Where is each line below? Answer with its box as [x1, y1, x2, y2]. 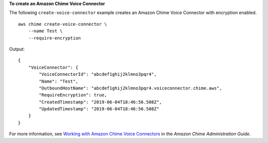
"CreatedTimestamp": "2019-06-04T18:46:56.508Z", [39, 99, 162, 105]
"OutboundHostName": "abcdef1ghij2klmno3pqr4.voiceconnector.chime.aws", [39, 85, 222, 91]
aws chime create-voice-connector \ [18, 21, 107, 27]
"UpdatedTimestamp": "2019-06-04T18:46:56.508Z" [39, 106, 160, 112]
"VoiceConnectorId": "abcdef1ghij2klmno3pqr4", [39, 72, 157, 77]
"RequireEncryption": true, [39, 92, 107, 98]
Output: [9, 46, 25, 52]
